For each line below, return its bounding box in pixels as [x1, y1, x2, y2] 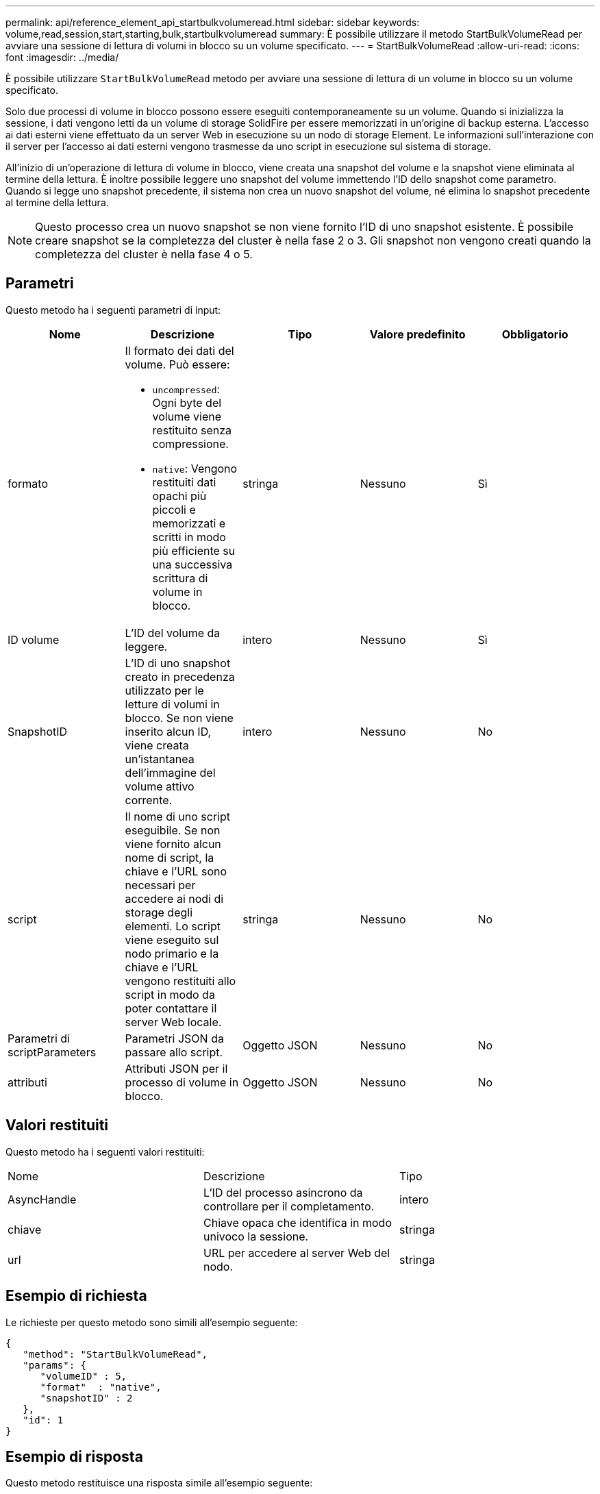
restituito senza [152, 423, 232, 437]
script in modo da [125, 987, 215, 1001]
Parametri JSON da [125, 1031, 224, 1045]
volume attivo [125, 779, 195, 793]
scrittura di [152, 571, 208, 585]
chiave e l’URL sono [125, 864, 227, 878]
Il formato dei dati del [125, 343, 234, 358]
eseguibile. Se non [125, 823, 221, 837]
